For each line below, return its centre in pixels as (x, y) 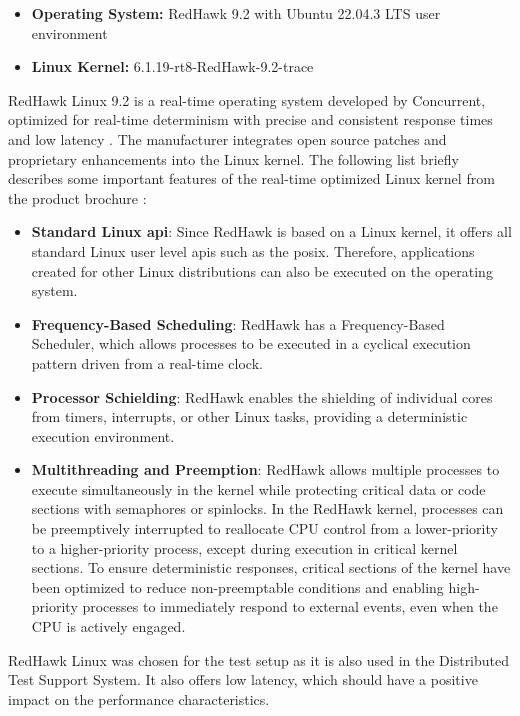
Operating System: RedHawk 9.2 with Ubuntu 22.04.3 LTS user (236, 13)
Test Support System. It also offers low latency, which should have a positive (243, 679)
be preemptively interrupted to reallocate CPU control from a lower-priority (264, 528)
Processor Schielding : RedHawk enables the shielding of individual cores (262, 396)
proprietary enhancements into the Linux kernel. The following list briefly (233, 158)
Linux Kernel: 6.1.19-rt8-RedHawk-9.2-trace (172, 66)
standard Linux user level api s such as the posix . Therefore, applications (253, 250)
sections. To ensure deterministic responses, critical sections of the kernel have (271, 567)
